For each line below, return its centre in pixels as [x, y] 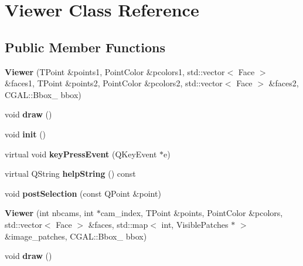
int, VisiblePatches [195, 224]
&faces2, [284, 83]
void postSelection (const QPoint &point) [83, 193]
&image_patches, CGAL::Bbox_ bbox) [76, 236]
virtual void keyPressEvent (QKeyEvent [81, 154]
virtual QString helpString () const [70, 174]
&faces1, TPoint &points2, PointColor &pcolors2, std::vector [114, 83]
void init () [25, 134]
